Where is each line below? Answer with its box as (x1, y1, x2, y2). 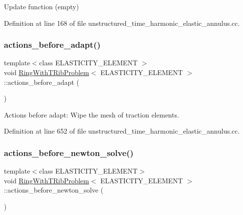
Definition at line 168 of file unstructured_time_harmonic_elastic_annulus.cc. (4, 18, 240, 28)
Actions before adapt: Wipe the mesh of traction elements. (4, 109, 179, 119)
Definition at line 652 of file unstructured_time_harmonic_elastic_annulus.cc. (4, 126, 240, 136)
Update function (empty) (4, 1, 79, 11)
